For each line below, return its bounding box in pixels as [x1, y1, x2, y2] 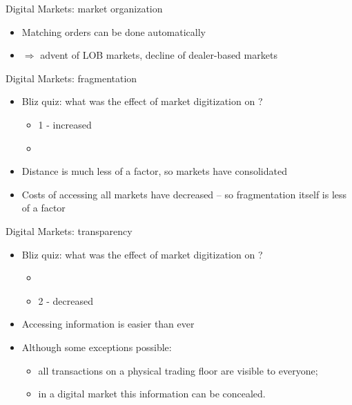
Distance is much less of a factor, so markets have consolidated [21, 164, 287, 178]
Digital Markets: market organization [6, 1, 163, 15]
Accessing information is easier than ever [21, 317, 195, 331]
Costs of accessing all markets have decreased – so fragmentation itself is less [21, 187, 347, 201]
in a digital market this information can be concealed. [38, 386, 266, 401]
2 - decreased [38, 293, 94, 308]
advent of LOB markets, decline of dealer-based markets [40, 48, 277, 62]
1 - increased [38, 117, 92, 131]
